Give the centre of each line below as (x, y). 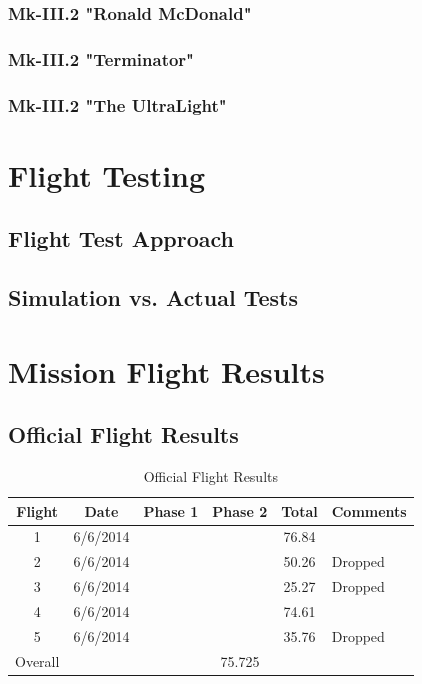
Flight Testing (107, 174)
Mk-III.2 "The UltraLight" (117, 104)
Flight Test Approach (121, 238)
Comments (369, 510)
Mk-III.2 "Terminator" (101, 58)
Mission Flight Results (166, 370)
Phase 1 (171, 510)
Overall (37, 660)
